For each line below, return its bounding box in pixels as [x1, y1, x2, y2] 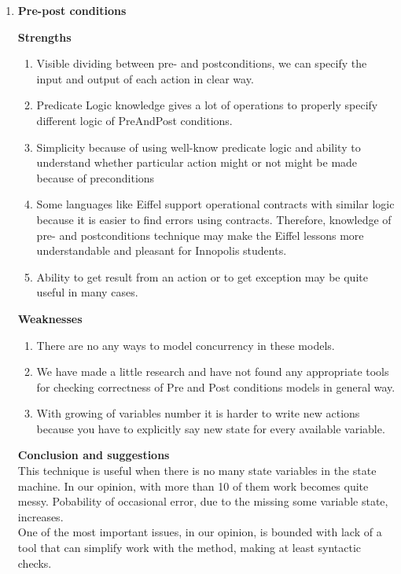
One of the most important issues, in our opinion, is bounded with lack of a [17, 524, 382, 540]
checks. [17, 554, 52, 571]
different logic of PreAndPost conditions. [36, 112, 233, 128]
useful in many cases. [36, 284, 138, 300]
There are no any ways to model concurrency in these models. [36, 337, 335, 353]
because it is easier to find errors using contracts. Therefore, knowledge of [36, 211, 392, 227]
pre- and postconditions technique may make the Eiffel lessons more [36, 226, 364, 243]
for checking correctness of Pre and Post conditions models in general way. [36, 378, 395, 395]
